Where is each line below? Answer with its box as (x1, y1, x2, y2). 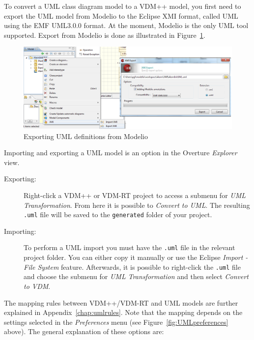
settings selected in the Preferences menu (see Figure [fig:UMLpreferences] (4, 316, 228, 327)
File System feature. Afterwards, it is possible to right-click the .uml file (24, 261, 241, 272)
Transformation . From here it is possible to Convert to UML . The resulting (24, 199, 250, 210)
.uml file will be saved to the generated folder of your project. (24, 209, 212, 220)
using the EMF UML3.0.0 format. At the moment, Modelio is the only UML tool (4, 20, 249, 30)
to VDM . (24, 281, 51, 291)
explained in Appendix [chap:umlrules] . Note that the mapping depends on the (4, 307, 243, 317)
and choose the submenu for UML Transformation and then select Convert (24, 271, 249, 282)
